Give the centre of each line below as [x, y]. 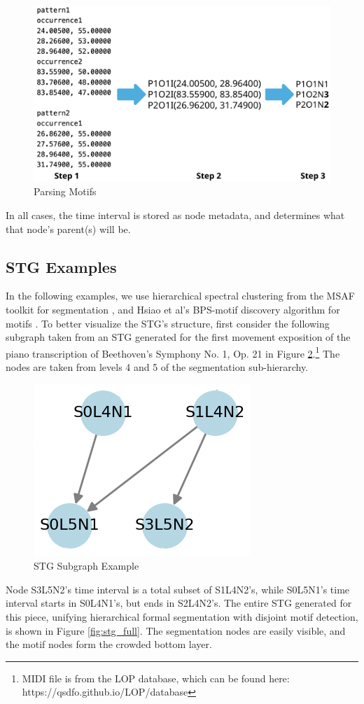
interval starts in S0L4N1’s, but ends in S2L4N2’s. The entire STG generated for [179, 603]
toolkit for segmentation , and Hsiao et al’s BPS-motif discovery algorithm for [173, 309]
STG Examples [61, 266]
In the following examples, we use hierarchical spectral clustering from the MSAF [180, 296]
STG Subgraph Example [86, 566]
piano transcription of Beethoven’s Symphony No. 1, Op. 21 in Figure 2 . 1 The [173, 352]
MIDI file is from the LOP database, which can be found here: [156, 678]
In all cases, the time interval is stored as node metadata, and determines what [175, 214]
